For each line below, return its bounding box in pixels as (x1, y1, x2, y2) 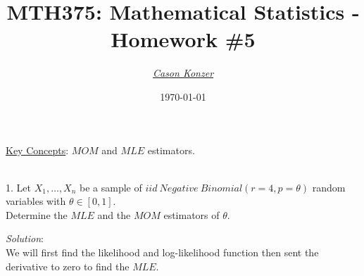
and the (97, 207, 131, 222)
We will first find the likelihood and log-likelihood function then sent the (6, 245, 319, 260)
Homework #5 (111, 25, 256, 54)
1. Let (6, 180, 31, 194)
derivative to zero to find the (6, 258, 130, 273)
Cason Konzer (152, 65, 214, 80)
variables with (6, 194, 66, 208)
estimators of (163, 207, 220, 222)
